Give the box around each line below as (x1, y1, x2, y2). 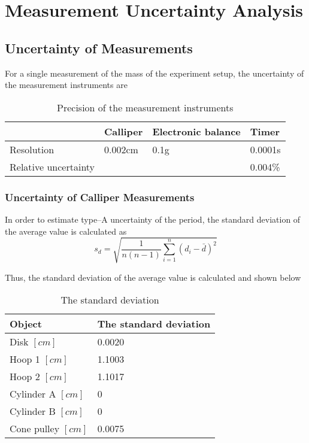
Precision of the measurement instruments (57, 100, 234, 114)
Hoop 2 (10, 369, 40, 384)
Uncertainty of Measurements (5, 38, 193, 57)
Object (10, 317, 42, 331)
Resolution (10, 142, 54, 156)
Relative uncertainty (10, 159, 95, 174)
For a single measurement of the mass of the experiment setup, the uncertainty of (5, 66, 304, 79)
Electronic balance (152, 124, 241, 138)
